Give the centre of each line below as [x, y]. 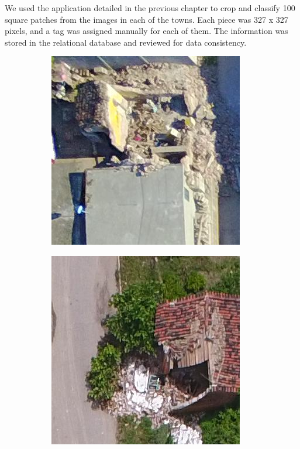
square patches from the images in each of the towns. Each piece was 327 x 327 [146, 19]
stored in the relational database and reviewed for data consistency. [126, 42]
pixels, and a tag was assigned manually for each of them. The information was [146, 31]
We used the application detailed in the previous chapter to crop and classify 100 [150, 8]
